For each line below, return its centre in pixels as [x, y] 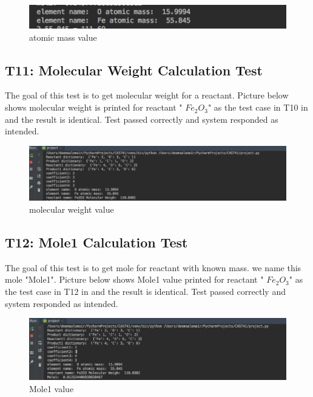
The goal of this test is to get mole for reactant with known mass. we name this [153, 267]
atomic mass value [63, 37]
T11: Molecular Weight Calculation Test [134, 70]
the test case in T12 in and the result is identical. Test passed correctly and [145, 292]
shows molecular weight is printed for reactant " [94, 107]
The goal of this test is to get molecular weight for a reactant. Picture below [147, 95]
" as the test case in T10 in [258, 107]
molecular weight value [72, 209]
